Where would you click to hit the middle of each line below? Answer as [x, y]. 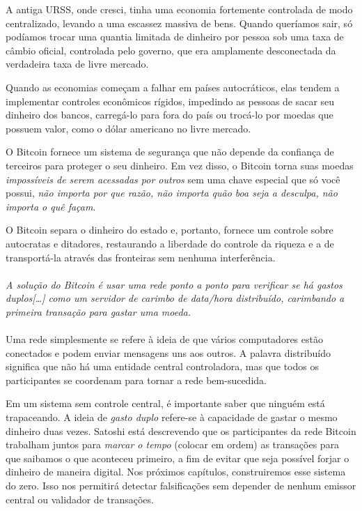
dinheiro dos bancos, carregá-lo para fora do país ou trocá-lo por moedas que [170, 115]
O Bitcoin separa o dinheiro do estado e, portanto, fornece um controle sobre [170, 230]
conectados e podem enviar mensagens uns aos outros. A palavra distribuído [168, 352]
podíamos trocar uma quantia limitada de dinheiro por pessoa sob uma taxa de [175, 37]
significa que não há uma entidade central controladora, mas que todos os [162, 366]
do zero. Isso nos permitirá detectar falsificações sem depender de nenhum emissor [181, 485]
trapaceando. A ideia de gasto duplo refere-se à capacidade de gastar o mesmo [172, 417]
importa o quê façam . [51, 206]
